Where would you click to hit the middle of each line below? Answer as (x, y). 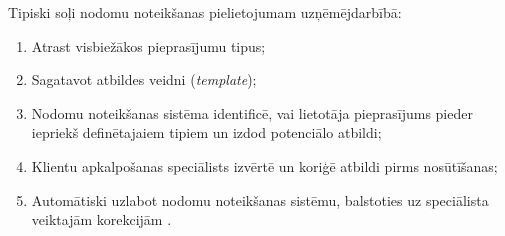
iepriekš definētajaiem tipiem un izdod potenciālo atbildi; (206, 132)
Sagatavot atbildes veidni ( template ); (144, 79)
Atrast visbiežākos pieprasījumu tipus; (148, 45)
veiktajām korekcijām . (101, 219)
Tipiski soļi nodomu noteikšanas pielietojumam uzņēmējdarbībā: (205, 12)
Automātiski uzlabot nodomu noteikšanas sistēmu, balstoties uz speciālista (260, 199)
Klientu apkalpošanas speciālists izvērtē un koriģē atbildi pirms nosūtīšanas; (264, 165)
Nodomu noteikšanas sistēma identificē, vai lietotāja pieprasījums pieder (252, 112)
